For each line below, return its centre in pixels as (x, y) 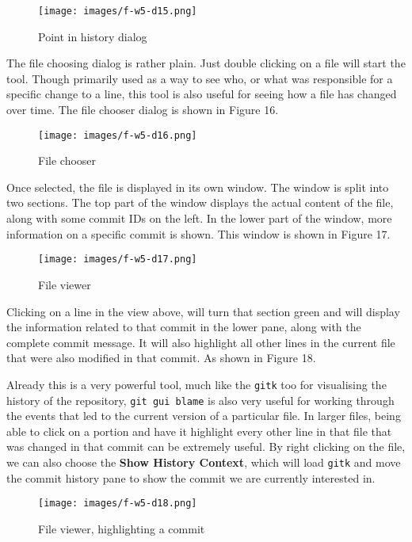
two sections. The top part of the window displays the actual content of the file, (200, 202)
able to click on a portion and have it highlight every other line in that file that (199, 431)
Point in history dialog (93, 36)
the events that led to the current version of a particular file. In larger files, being (204, 416)
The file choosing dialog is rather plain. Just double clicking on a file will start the (206, 63)
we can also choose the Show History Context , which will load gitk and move (204, 462)
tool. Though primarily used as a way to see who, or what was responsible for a (200, 78)
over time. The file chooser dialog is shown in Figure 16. (143, 110)
